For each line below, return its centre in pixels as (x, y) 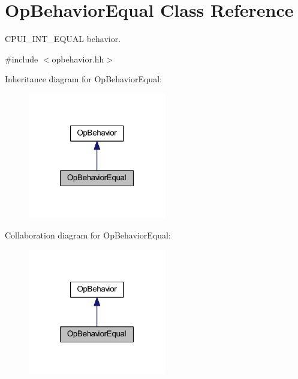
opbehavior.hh (78, 59)
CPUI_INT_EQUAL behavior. (63, 39)
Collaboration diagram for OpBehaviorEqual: (88, 235)
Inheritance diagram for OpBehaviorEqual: (83, 79)
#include (22, 59)
